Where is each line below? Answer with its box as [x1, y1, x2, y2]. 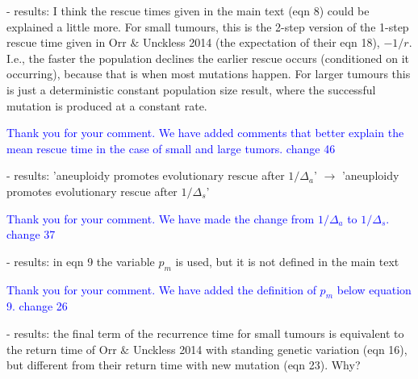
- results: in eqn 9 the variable [6, 252, 155, 269]
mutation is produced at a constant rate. [6, 97, 207, 114]
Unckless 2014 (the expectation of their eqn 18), [142, 34, 380, 51]
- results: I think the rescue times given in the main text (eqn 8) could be [6, 2, 370, 19]
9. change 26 [6, 298, 68, 314]
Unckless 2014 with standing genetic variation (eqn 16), [132, 340, 408, 357]
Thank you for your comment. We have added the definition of [6, 281, 316, 298]
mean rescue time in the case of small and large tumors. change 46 [6, 140, 336, 156]
